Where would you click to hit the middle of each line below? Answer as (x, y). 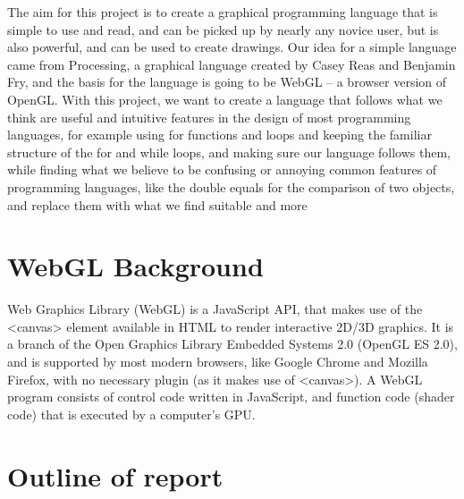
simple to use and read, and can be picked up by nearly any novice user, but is (223, 29)
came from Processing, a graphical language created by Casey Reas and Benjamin (232, 64)
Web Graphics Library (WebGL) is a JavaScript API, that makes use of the (215, 309)
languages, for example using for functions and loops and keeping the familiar (219, 135)
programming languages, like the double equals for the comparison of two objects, (231, 186)
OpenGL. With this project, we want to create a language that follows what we (225, 99)
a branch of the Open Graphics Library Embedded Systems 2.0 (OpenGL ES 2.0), (232, 344)
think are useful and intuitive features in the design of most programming (209, 117)
